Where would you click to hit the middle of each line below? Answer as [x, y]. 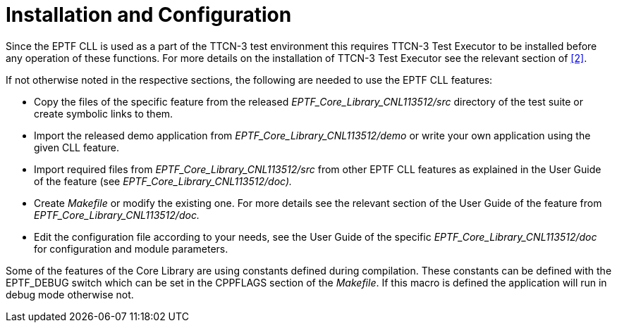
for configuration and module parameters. [131, 248]
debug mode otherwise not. [70, 294]
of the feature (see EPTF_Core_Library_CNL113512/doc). [163, 181]
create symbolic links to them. [104, 113]
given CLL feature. [77, 147]
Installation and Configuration [149, 15]
